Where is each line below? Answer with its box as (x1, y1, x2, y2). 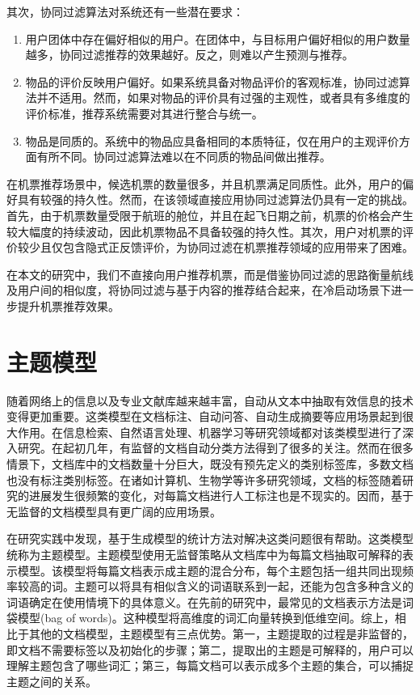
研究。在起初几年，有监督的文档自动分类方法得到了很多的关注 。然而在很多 (17, 439, 414, 456)
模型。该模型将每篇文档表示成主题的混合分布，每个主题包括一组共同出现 (17, 562, 402, 578)
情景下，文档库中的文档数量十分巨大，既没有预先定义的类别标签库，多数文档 (6, 456, 414, 472)
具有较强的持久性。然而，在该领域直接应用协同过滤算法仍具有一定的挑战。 (17, 191, 414, 208)
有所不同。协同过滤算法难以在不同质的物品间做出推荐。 (36, 148, 331, 165)
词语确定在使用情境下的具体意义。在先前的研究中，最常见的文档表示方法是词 (6, 593, 414, 610)
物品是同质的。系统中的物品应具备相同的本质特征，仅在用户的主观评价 (25, 132, 399, 149)
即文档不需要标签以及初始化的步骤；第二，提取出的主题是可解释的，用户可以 (6, 641, 414, 658)
